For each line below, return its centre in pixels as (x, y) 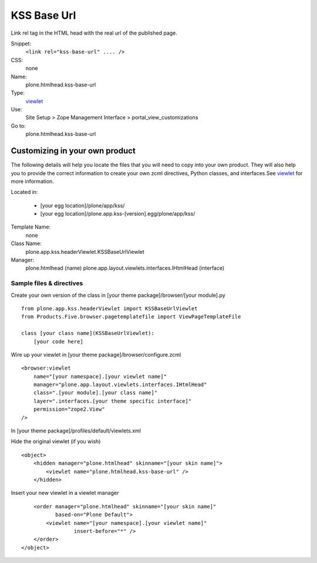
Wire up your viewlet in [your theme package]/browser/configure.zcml (96, 354)
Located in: (24, 192)
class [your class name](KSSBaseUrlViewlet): (88, 333)
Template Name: (31, 227)
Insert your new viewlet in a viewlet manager (65, 493)
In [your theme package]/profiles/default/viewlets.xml (76, 431)
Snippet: (21, 43)
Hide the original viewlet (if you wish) (56, 441)
